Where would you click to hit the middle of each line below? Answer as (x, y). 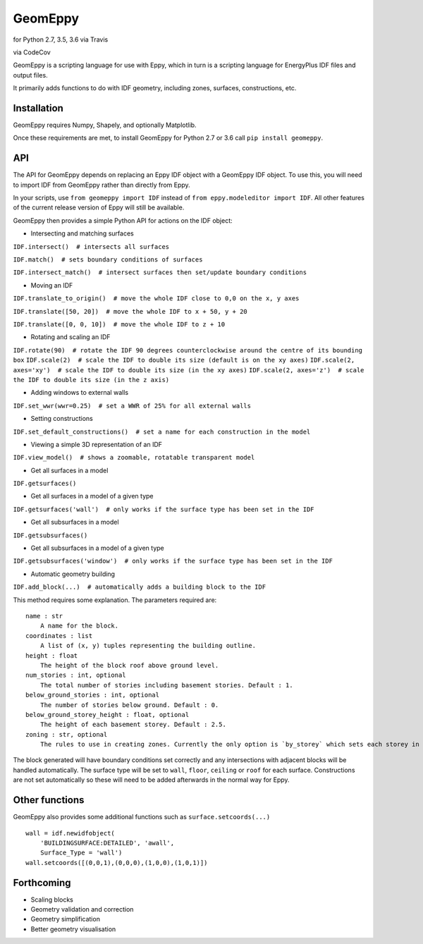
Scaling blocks (52, 900)
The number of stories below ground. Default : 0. (129, 705)
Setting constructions (62, 419)
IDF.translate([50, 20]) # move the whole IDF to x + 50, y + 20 (130, 311)
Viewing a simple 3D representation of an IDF (96, 444)
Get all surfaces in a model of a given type (92, 496)
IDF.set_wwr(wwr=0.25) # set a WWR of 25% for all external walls (132, 406)
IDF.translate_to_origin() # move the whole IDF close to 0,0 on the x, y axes (156, 299)
